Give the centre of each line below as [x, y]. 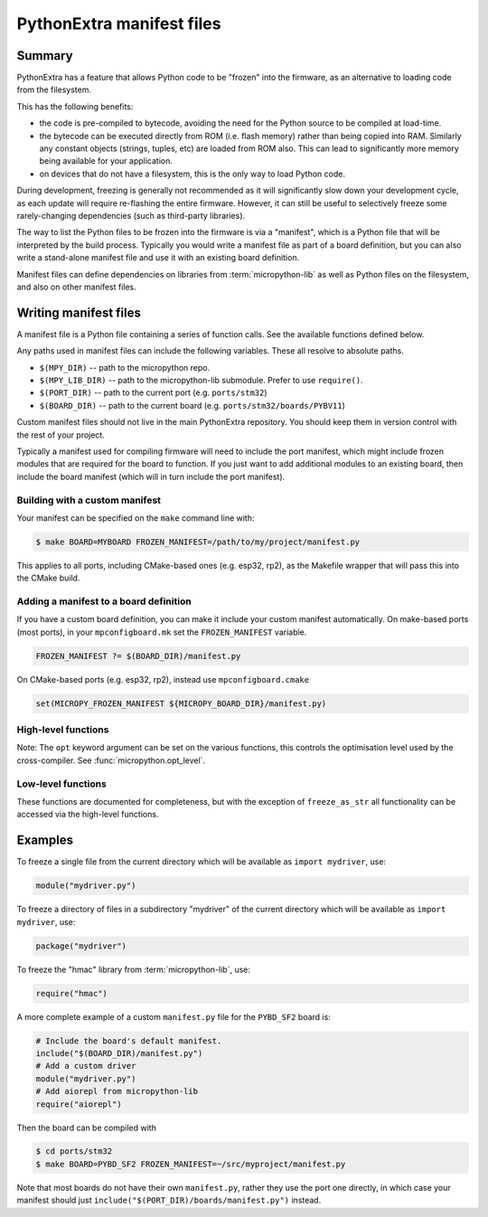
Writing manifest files [79, 312]
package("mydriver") [81, 946]
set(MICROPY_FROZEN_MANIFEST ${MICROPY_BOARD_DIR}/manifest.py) [181, 703]
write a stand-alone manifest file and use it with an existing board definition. [158, 258]
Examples [45, 840]
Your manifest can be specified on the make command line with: [136, 518]
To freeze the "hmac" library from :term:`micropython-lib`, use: [134, 969]
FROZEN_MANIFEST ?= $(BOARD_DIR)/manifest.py [138, 656]
